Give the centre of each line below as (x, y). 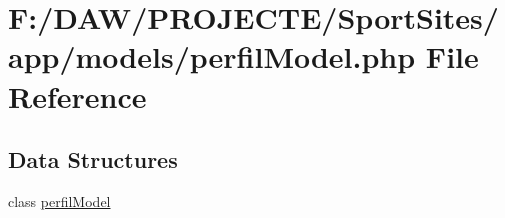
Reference (77, 95)
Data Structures (93, 159)
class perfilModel (59, 200)
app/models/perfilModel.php (212, 56)
